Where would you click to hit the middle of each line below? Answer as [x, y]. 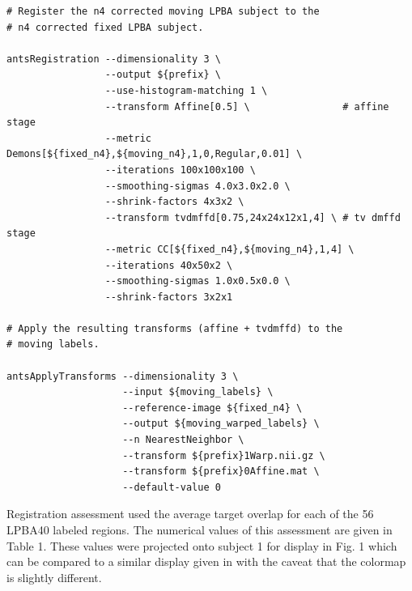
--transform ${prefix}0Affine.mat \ [221, 472]
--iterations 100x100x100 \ [180, 170]
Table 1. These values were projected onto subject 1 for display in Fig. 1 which [202, 545]
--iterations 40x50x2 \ [169, 265]
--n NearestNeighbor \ [183, 440]
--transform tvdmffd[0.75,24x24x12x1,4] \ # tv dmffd [253, 217]
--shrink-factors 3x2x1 [169, 297]
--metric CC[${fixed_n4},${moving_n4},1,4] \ [229, 249]
